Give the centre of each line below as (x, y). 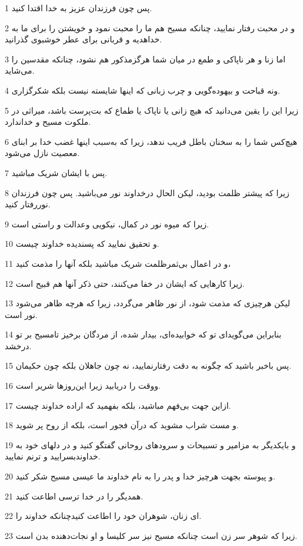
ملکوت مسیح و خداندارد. (48, 122)
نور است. (21, 314)
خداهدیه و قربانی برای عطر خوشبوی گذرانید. (84, 39)
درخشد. (18, 345)
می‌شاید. (20, 70)
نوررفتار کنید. (28, 204)
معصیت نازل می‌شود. (42, 153)
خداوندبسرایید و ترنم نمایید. (53, 456)
